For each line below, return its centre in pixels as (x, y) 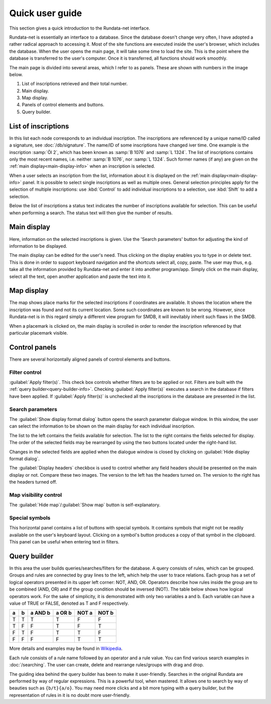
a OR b (64, 613)
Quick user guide (46, 13)
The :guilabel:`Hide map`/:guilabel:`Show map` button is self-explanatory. (85, 505)
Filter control (25, 372)
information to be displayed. (38, 246)
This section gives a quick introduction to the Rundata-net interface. (80, 28)
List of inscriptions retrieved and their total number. (75, 84)
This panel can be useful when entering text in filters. (64, 542)
